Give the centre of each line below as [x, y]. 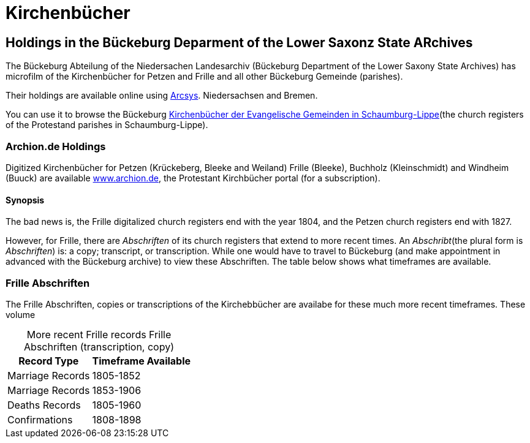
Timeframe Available [142, 361]
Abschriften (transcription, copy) [99, 346]
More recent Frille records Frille [99, 334]
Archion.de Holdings [56, 146]
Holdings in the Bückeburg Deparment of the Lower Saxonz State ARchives [239, 42]
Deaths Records [44, 405]
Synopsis [25, 200]
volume [21, 314]
